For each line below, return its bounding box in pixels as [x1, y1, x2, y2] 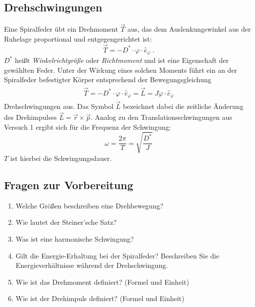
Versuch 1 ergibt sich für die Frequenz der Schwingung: [4, 121, 171, 132]
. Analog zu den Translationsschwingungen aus [90, 112, 232, 122]
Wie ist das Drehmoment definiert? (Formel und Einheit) [15, 276, 189, 287]
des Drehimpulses [4, 112, 57, 122]
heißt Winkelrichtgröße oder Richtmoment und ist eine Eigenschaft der [14, 55, 229, 65]
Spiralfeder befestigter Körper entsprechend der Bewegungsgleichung [4, 74, 211, 85]
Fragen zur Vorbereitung [4, 177, 134, 192]
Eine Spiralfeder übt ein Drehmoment [4, 24, 118, 34]
